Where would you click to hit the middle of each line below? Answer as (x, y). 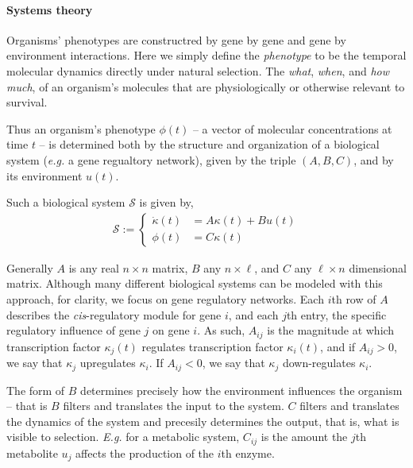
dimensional (378, 267)
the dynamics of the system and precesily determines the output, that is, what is (203, 421)
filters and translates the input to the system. (174, 406)
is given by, (166, 202)
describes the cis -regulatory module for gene (114, 314)
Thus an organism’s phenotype (81, 128)
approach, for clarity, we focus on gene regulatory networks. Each (165, 298)
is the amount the (304, 437)
